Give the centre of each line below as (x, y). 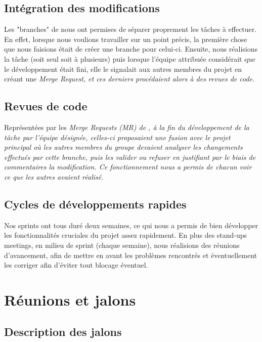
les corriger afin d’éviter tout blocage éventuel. (76, 265)
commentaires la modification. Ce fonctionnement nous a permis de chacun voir (128, 167)
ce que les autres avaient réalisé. (54, 176)
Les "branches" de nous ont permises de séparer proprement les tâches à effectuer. (130, 29)
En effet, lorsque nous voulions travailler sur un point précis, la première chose (126, 39)
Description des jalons (63, 332)
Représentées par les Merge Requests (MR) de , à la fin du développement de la (127, 127)
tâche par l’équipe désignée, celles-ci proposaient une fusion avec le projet (117, 137)
